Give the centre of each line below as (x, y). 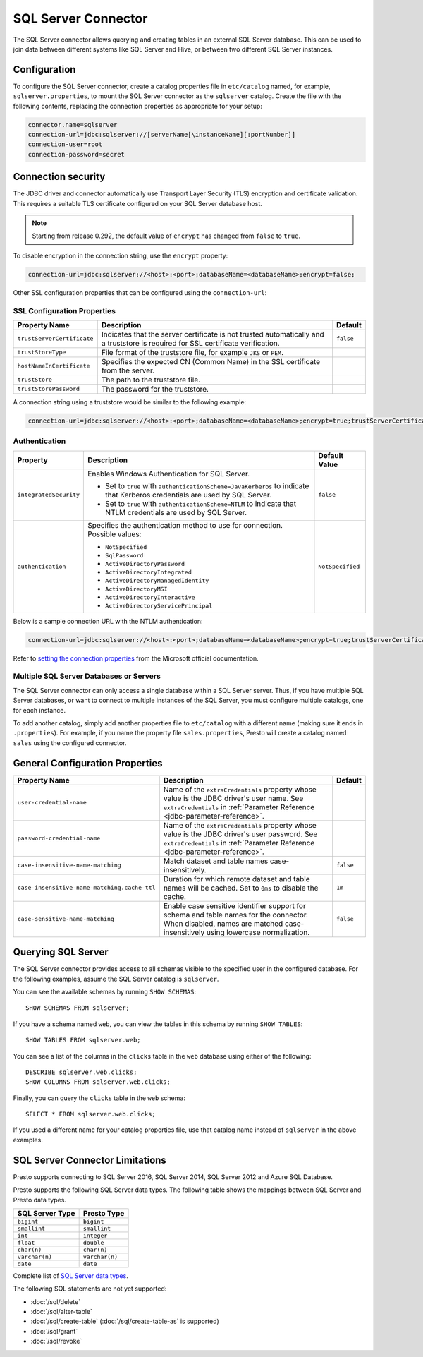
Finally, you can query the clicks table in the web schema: (99, 1098)
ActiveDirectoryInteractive (150, 597)
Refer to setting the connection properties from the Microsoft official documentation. (136, 658)
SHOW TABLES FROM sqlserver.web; (83, 1040)
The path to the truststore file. (151, 380)
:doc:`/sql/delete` (56, 1301)
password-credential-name (59, 839)
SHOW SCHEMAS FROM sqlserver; (78, 1008)
